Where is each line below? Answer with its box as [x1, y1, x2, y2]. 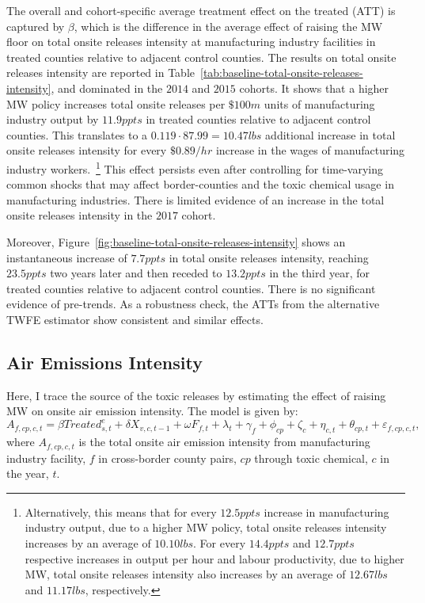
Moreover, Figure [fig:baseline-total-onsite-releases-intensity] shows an [6, 233, 346, 250]
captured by [6, 17, 65, 34]
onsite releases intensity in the [6, 207, 153, 223]
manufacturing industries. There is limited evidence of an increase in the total [6, 191, 385, 208]
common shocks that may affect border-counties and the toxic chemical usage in [6, 176, 394, 193]
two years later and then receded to [50, 265, 222, 281]
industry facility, [6, 449, 86, 466]
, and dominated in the [51, 79, 163, 96]
